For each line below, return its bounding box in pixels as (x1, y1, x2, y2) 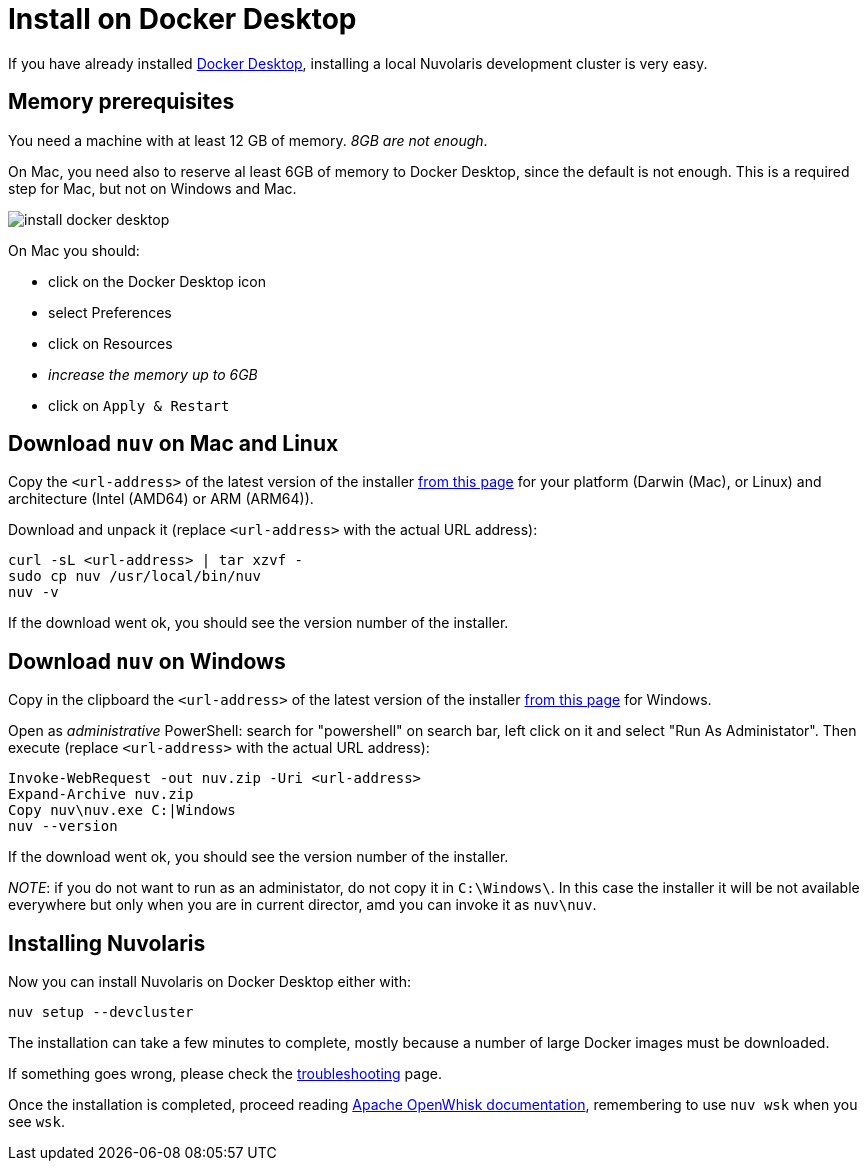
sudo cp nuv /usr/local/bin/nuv (8, 568, 261, 585)
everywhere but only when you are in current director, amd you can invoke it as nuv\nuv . (8, 896, 597, 914)
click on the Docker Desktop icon (48, 272, 266, 290)
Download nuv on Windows (8, 648, 286, 674)
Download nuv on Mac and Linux (8, 431, 339, 457)
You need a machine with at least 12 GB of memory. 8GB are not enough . (8, 131, 488, 149)
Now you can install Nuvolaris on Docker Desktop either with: (8, 973, 412, 991)
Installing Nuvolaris (8, 930, 206, 956)
